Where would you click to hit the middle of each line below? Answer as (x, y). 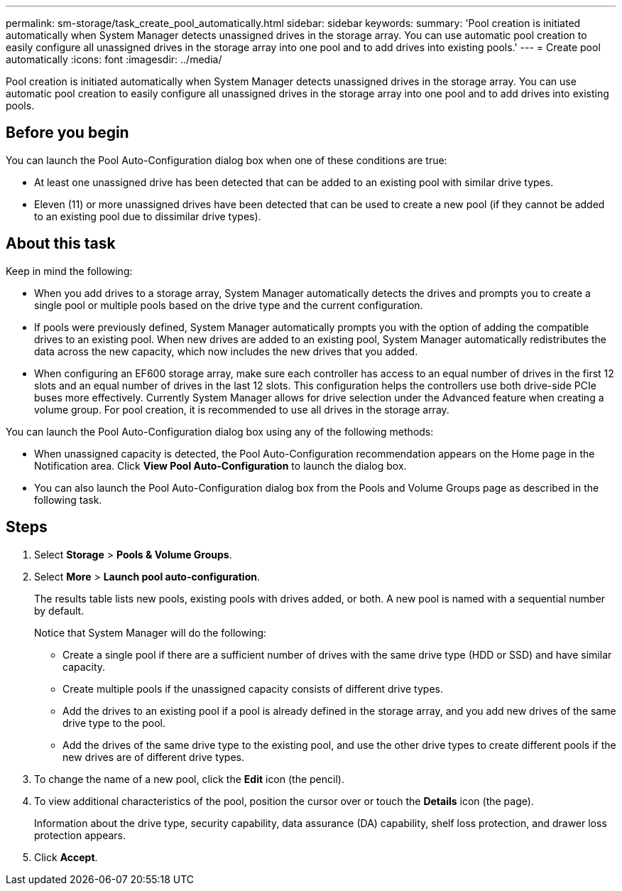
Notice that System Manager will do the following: (151, 632)
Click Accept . (66, 857)
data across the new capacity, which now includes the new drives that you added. (226, 351)
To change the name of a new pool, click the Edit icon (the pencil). (189, 779)
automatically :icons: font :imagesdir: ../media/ (114, 59)
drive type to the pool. (114, 723)
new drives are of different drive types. (154, 757)
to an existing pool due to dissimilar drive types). (148, 216)
